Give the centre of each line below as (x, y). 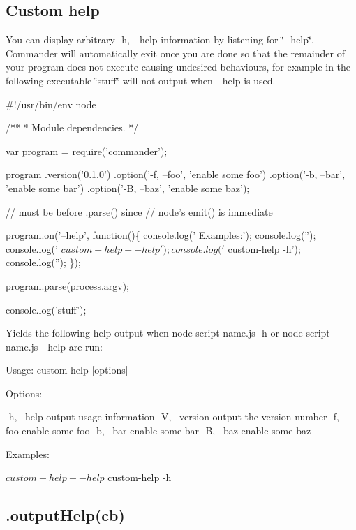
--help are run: (72, 346)
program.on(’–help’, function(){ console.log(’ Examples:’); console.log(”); (161, 235)
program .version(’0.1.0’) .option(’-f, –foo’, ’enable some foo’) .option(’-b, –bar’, (176, 174)
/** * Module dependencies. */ (72, 127)
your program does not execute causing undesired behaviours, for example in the (178, 67)
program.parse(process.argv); (68, 285)
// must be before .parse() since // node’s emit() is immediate (139, 211)
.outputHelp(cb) (65, 515)
